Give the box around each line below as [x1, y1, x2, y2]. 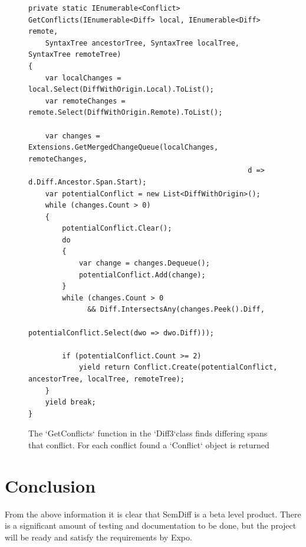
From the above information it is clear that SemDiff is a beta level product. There [5, 507, 301, 520]
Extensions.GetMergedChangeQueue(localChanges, [28, 143, 219, 152]
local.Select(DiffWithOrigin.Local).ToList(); [28, 85, 214, 94]
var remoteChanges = [45, 96, 126, 105]
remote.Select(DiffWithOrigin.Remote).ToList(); [28, 108, 223, 117]
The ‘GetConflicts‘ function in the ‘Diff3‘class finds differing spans [28, 427, 268, 439]
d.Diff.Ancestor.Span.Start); [28, 177, 147, 186]
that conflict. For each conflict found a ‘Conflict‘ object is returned [28, 438, 269, 451]
